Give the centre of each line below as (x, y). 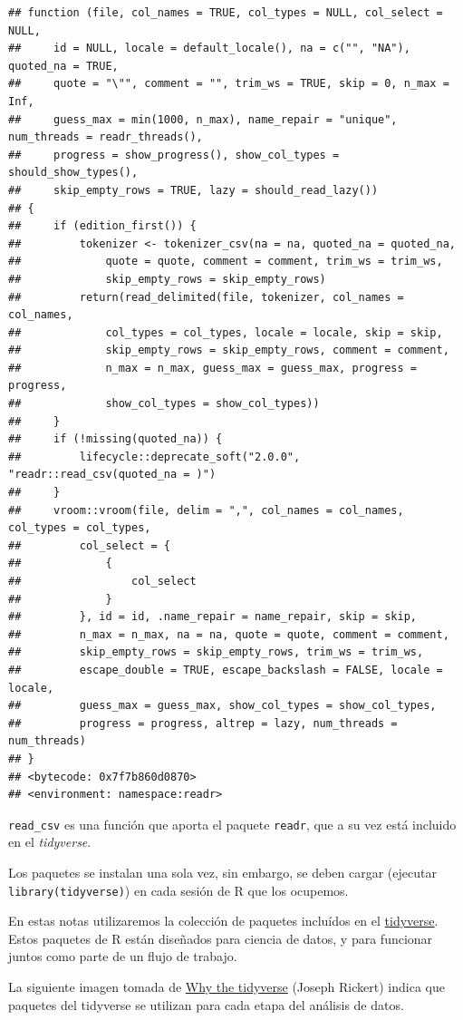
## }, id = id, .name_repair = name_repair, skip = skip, (213, 617)
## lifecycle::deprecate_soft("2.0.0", (154, 457)
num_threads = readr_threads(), (106, 137)
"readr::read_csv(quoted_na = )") (112, 475)
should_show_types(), (73, 173)
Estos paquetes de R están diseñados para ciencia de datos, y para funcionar (221, 938)
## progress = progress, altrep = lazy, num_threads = (203, 723)
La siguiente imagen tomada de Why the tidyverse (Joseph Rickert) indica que (227, 986)
